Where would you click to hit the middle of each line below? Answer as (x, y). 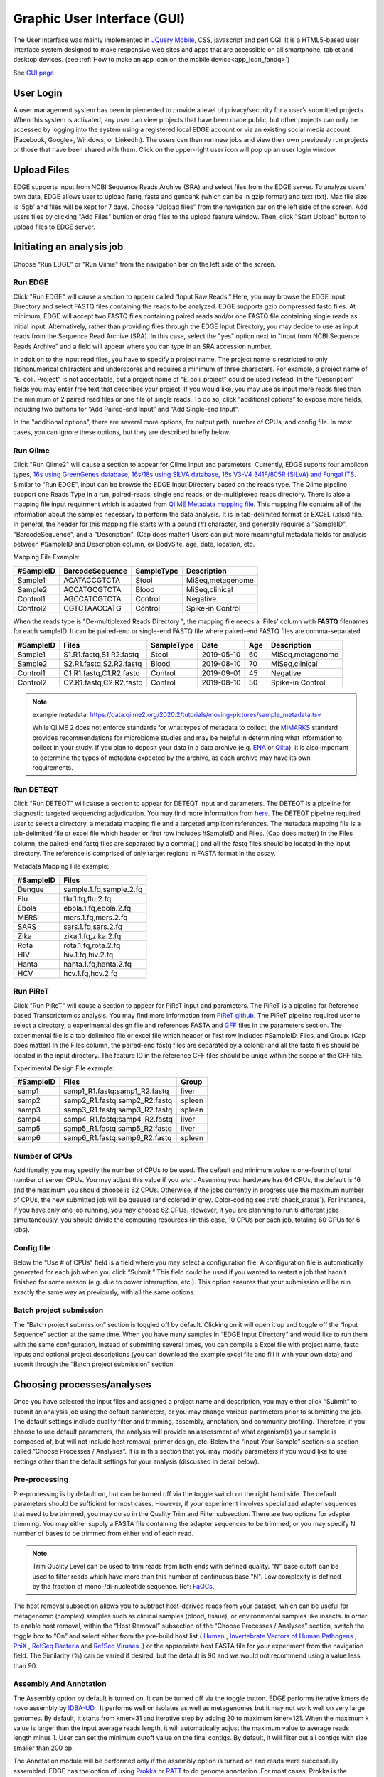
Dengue (31, 889)
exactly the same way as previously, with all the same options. (104, 1292)
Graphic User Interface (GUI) (99, 18)
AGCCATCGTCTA (92, 598)
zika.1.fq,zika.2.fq (92, 936)
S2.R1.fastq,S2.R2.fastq (102, 663)
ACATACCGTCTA (92, 580)
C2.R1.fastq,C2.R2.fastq (103, 682)
